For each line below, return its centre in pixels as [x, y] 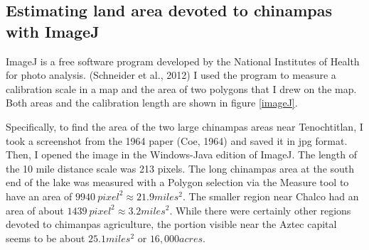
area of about [35, 210]
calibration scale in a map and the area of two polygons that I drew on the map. [181, 88]
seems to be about [46, 238]
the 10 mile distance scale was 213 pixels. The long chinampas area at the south [180, 168]
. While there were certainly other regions [260, 210]
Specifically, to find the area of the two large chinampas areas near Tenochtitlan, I [184, 126]
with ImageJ [53, 31]
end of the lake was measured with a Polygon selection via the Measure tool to [177, 182]
